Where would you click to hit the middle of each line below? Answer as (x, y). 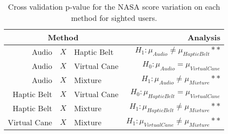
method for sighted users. (114, 18)
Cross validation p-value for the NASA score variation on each (114, 7)
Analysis (204, 37)
